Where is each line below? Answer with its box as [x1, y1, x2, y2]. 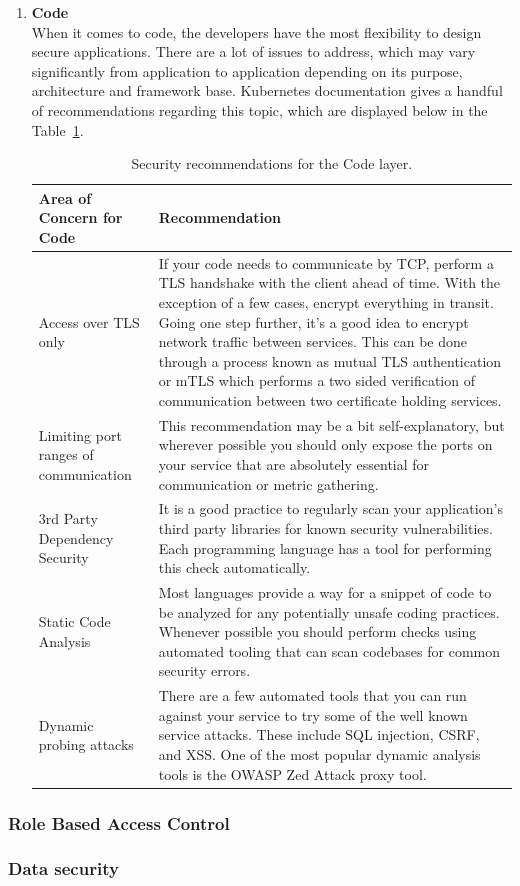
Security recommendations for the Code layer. [131, 153, 413, 174]
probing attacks [38, 734, 134, 755]
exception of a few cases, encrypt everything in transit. [158, 291, 494, 312]
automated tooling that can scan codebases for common [158, 640, 501, 661]
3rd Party [38, 508, 98, 529]
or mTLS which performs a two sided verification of [158, 370, 475, 391]
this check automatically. [158, 557, 311, 578]
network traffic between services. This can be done [158, 331, 468, 352]
